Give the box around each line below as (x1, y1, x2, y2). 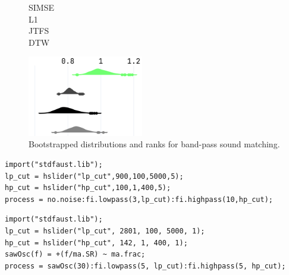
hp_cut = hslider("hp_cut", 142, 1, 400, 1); (5, 238, 188, 247)
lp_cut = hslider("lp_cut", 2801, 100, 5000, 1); (5, 226, 205, 235)
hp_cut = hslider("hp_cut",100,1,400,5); (5, 184, 171, 192)
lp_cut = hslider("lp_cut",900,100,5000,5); (5, 172, 184, 181)
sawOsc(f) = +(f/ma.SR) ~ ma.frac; (5, 250, 146, 259)
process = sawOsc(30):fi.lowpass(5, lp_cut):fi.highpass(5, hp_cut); (5, 261, 286, 270)
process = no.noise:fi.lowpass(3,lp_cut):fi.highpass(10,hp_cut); (5, 195, 274, 204)
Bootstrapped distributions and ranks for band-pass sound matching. (29, 138, 280, 150)
